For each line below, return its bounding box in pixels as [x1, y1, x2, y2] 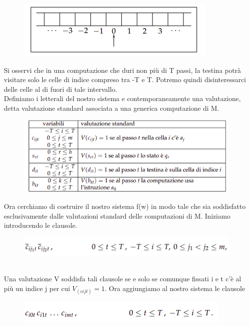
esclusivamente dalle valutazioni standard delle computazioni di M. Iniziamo [4, 210, 231, 221]
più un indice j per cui [4, 283, 70, 293]
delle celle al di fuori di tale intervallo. [4, 84, 117, 94]
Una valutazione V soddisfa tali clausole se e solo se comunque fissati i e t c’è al [4, 274, 241, 284]
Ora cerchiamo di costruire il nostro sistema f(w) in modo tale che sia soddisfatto [4, 201, 246, 211]
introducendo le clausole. [4, 220, 78, 230]
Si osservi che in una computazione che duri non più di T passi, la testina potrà [4, 65, 241, 75]
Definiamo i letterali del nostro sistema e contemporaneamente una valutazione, [4, 93, 241, 103]
